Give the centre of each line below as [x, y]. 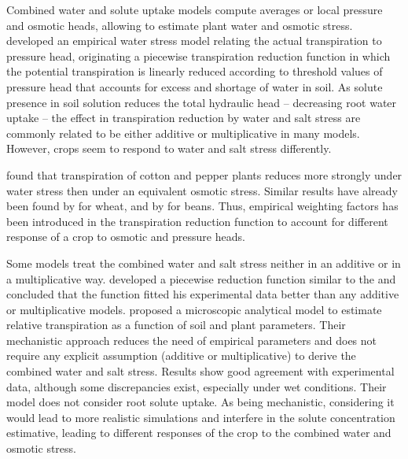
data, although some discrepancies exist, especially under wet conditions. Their [197, 386]
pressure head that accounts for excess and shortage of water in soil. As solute [195, 86]
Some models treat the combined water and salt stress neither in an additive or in [204, 263]
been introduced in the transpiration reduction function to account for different [197, 221]
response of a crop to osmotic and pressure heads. [126, 237]
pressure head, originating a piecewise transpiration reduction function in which [198, 56]
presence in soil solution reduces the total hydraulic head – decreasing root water [202, 102]
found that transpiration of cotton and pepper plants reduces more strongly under [204, 174]
